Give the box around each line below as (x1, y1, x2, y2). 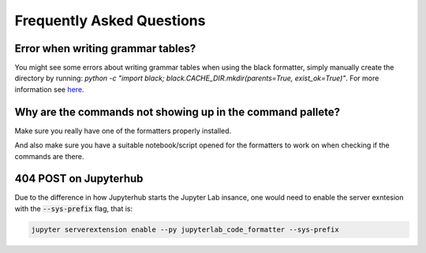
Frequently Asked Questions (14, 12, 206, 29)
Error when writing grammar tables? (14, 42, 196, 55)
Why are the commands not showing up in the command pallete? (14, 105, 341, 118)
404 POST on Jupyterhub (14, 172, 144, 185)
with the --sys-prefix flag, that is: (14, 203, 133, 213)
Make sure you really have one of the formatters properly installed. (14, 126, 232, 136)
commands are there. (14, 151, 84, 161)
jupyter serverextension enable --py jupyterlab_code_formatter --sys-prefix (31, 225, 339, 234)
